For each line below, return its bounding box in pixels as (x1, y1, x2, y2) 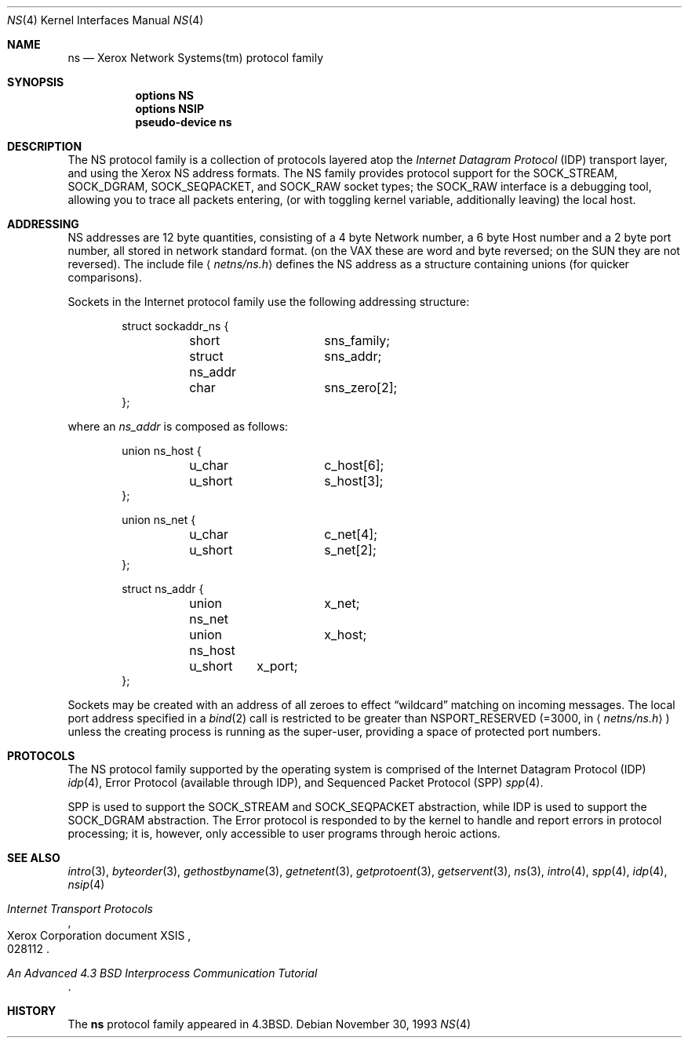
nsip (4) (67, 878, 105, 891)
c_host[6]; (324, 457, 384, 473)
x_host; (324, 627, 367, 642)
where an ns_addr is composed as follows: (67, 420, 289, 433)
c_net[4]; (324, 526, 378, 542)
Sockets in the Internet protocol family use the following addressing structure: (67, 295, 470, 308)
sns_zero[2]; (324, 380, 398, 395)
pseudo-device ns (135, 115, 232, 129)
